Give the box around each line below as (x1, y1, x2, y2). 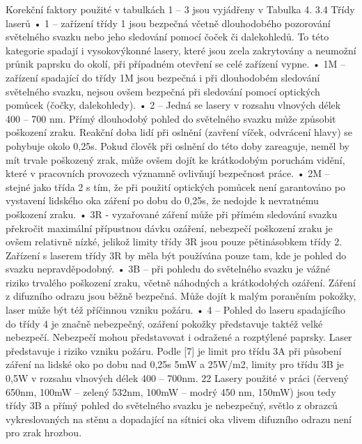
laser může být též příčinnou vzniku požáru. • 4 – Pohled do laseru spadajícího (6, 303, 345, 317)
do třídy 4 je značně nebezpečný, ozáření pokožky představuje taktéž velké (6, 316, 323, 330)
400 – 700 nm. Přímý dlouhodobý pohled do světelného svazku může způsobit (6, 111, 336, 125)
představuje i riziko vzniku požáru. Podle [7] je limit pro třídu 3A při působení (6, 343, 342, 358)
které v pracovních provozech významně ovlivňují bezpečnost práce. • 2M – (6, 166, 330, 181)
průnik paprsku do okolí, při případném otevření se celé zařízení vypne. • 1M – (6, 56, 346, 71)
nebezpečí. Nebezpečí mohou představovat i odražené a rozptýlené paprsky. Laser (6, 330, 352, 344)
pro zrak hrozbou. (6, 425, 82, 440)
